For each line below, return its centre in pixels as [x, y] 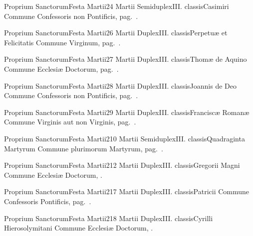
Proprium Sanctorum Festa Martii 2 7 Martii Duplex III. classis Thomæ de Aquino [126, 59]
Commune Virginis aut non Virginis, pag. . [70, 122]
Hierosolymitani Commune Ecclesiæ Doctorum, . [79, 228]
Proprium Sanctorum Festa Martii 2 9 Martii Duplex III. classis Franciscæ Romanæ [127, 112]
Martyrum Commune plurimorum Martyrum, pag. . [84, 148]
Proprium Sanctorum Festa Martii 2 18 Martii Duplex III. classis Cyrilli [109, 218]
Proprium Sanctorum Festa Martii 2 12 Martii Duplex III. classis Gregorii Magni [122, 165]
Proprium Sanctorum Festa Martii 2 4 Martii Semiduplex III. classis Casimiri [117, 6]
